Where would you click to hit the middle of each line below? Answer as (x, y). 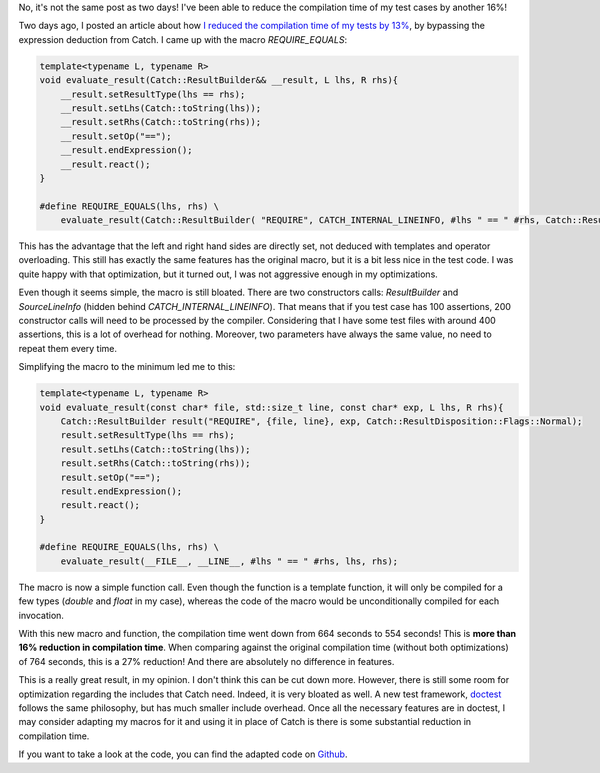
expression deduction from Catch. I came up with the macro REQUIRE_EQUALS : (183, 39)
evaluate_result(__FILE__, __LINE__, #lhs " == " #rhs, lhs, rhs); (229, 561)
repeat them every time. (68, 348)
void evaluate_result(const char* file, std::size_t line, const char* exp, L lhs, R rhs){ (271, 407)
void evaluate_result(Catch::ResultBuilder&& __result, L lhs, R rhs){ (219, 80)
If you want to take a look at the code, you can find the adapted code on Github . (183, 754)
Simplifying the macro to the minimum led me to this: (127, 367)
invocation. (41, 615)
